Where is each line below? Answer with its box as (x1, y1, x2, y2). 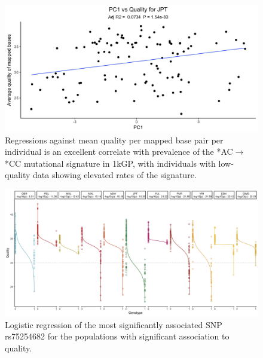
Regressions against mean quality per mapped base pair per (5, 133, 224, 146)
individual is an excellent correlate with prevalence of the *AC (5, 145, 233, 158)
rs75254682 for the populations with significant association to (5, 330, 230, 342)
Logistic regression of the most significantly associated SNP (5, 318, 222, 331)
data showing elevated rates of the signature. (33, 169, 197, 181)
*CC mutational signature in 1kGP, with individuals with (5, 157, 216, 169)
